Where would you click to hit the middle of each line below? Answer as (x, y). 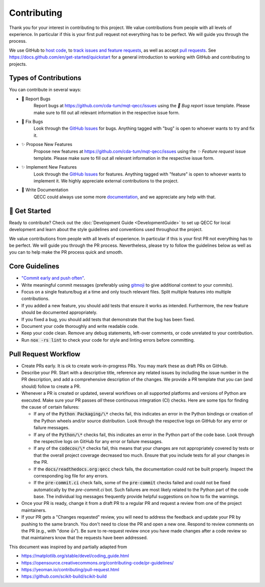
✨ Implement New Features (49, 167)
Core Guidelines (34, 266)
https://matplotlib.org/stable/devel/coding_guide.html (75, 556)
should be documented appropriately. (59, 313)
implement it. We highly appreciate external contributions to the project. (106, 181)
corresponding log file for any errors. (71, 476)
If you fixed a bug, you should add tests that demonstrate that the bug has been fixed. (108, 319)
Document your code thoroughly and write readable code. (80, 326)
